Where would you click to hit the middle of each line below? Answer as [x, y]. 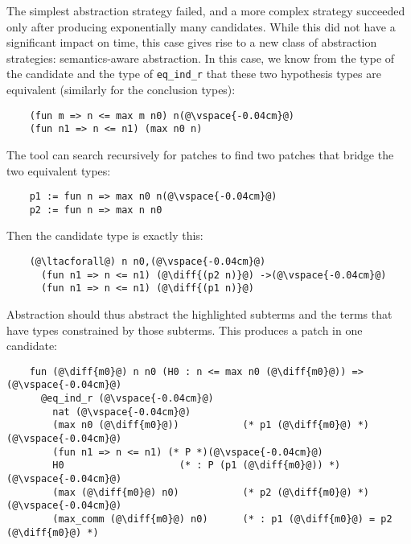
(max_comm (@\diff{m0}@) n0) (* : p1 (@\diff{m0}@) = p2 [222, 519]
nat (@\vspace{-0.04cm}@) [122, 412]
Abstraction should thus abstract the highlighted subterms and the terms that [199, 314]
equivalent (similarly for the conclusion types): [121, 90]
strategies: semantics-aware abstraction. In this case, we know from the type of [201, 58]
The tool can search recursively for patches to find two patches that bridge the [200, 154]
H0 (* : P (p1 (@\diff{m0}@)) [188, 466]
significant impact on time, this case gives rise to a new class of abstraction [192, 42]
